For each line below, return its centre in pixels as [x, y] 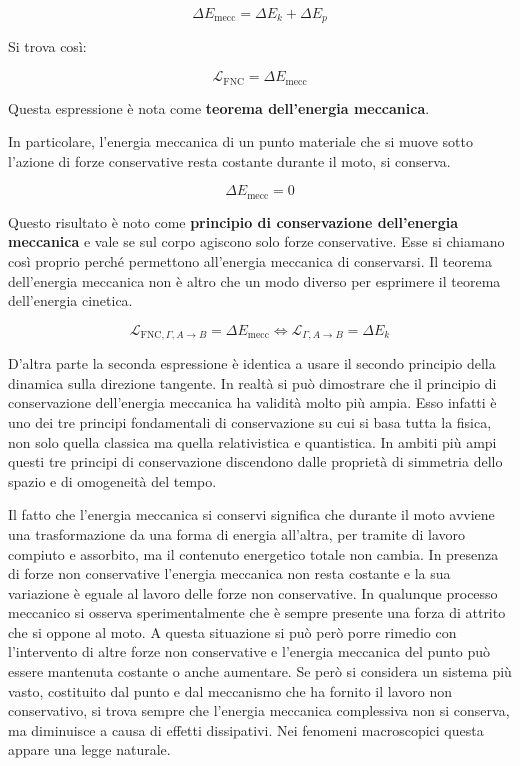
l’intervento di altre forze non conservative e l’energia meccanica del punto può [249, 651]
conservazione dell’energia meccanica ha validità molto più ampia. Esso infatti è [252, 402]
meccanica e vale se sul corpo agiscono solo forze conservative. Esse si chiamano [256, 241]
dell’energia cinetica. [70, 300]
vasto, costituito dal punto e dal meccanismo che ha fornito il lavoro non [230, 690]
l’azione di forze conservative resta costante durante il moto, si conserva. [229, 160]
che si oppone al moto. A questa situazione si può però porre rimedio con [232, 631]
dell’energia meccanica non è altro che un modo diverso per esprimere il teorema [254, 280]
